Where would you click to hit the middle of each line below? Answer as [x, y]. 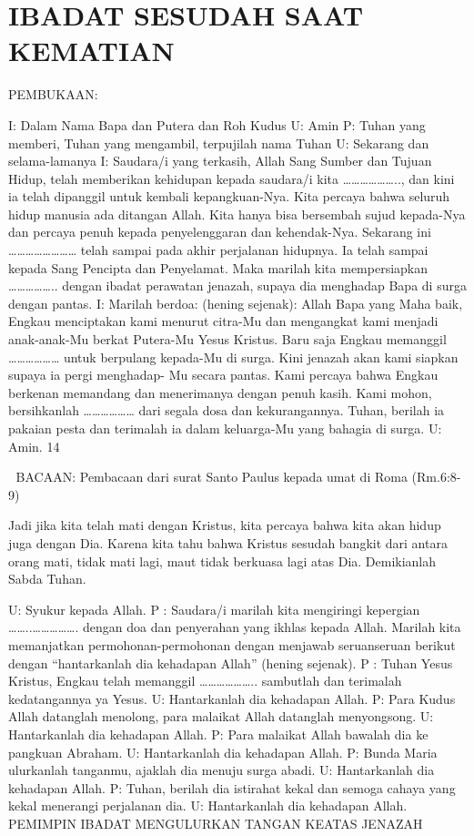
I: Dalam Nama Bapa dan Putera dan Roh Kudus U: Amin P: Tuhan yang [217, 124]
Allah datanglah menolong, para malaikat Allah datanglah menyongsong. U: [221, 716]
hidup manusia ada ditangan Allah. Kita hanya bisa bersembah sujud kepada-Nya [237, 214]
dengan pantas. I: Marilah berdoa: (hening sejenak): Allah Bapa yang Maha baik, [236, 303]
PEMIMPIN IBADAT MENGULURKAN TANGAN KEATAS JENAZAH [216, 823]
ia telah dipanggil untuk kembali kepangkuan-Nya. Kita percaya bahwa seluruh [229, 196]
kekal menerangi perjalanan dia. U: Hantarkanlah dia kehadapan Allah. [208, 805]
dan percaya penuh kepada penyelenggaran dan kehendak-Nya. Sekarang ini [220, 232]
